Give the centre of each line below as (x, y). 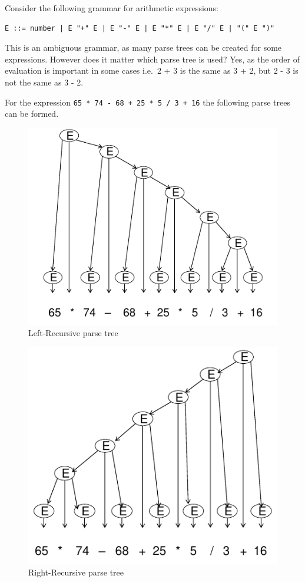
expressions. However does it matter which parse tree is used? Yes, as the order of (152, 59)
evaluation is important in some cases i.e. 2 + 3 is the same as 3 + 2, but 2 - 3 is (152, 70)
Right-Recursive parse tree (76, 572)
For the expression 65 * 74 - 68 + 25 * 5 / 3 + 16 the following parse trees (147, 102)
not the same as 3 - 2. (44, 82)
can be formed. (32, 114)
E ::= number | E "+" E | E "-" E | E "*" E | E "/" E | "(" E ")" (140, 28)
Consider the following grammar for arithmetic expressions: (112, 8)
